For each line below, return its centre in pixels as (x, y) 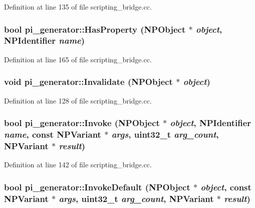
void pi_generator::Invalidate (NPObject (88, 82)
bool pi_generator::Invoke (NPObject (82, 123)
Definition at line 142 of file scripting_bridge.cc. (78, 165)
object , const (226, 187)
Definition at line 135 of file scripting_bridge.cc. (78, 7)
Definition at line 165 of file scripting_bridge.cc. (78, 59)
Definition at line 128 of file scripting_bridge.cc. (78, 100)
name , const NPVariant (53, 134)
